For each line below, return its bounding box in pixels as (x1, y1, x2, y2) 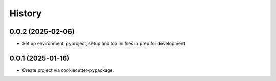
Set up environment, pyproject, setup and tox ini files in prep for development (22, 41, 186, 47)
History (9, 8, 42, 19)
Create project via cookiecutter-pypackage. (22, 67, 114, 73)
